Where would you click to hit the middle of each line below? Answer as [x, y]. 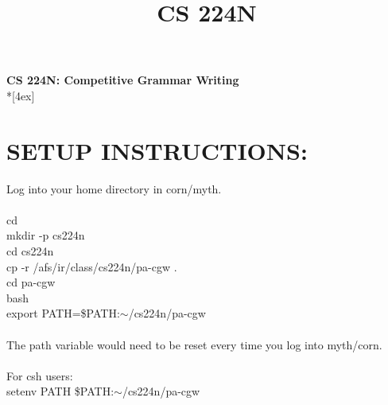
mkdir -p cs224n [46, 235]
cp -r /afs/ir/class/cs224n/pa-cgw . [92, 266]
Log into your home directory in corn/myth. [114, 188]
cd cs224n [30, 251]
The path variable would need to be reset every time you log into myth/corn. [194, 344]
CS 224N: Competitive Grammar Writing [123, 80]
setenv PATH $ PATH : [60, 391]
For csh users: [40, 375]
